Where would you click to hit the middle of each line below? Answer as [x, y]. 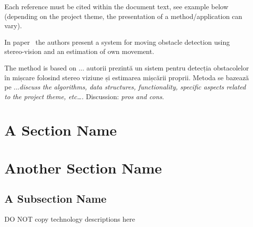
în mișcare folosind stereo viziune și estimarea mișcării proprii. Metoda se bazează [127, 77]
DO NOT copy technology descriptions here [70, 219]
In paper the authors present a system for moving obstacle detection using [117, 42]
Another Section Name [83, 167]
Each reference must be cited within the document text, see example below [117, 6]
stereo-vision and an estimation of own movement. [79, 51]
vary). [13, 26]
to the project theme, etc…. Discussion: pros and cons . [84, 96]
